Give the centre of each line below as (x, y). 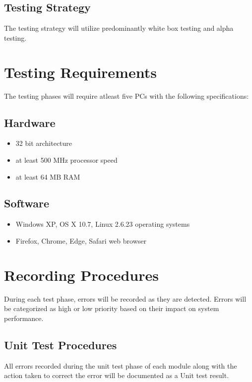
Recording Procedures (82, 275)
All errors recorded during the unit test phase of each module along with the (121, 365)
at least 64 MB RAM (48, 176)
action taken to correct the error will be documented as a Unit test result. (117, 375)
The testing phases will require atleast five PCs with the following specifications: (126, 95)
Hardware (30, 122)
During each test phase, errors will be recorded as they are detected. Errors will (125, 298)
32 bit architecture (44, 143)
